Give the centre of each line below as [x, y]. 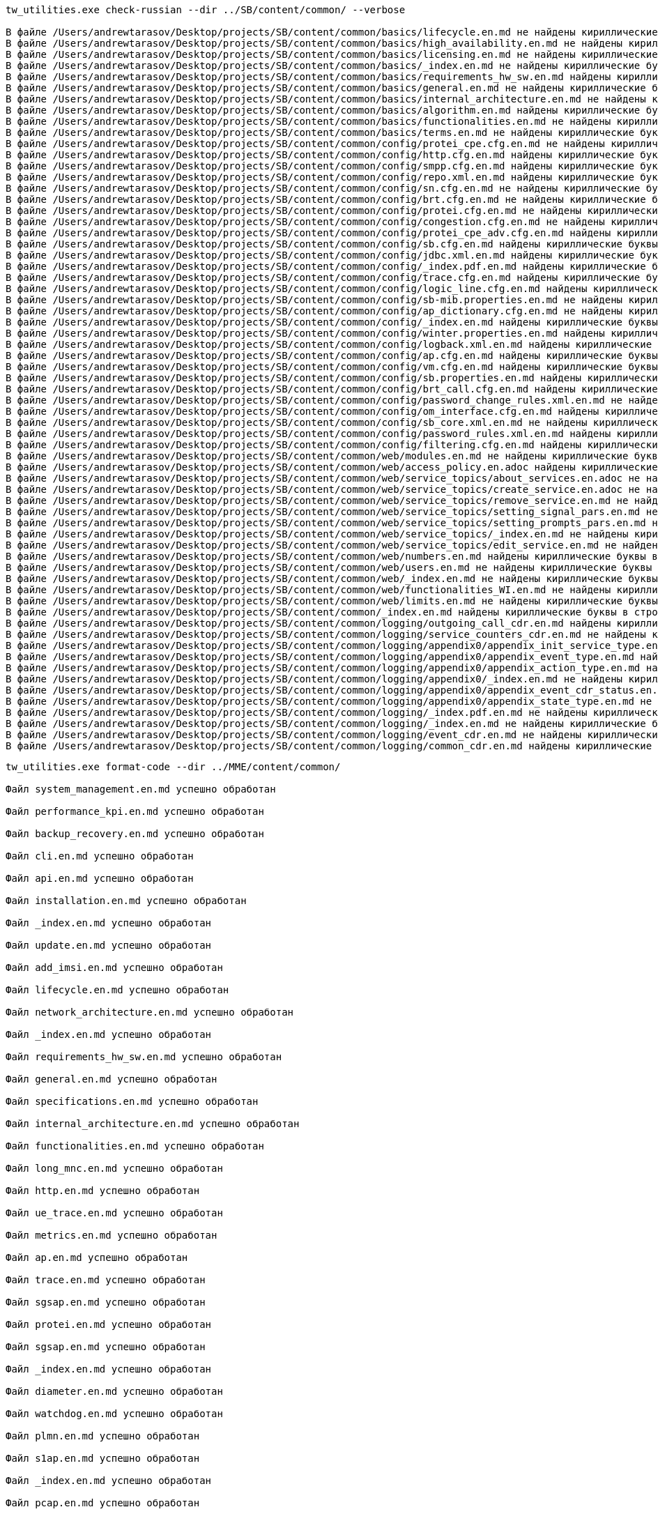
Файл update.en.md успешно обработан [109, 945]
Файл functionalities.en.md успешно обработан [135, 1146]
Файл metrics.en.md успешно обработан [112, 1235]
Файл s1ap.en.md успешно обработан [103, 1458]
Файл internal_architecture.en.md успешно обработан [153, 1124]
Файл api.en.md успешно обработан [100, 878]
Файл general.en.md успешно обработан [112, 1079]
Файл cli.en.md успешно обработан [100, 856]
